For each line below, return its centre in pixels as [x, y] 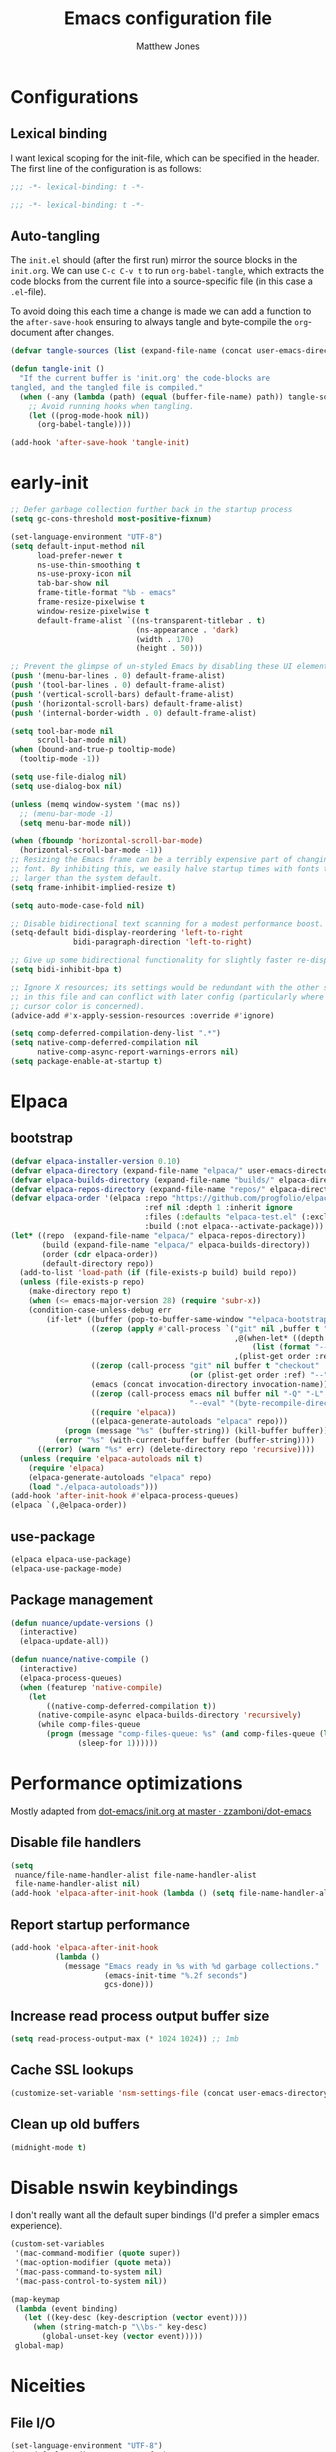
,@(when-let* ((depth [279, 1338]
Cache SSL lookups [72, 2070]
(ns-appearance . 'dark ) [187, 630]
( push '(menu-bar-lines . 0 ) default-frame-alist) [118, 676]
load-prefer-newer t [79, 555]
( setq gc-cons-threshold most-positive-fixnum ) [111, 519]
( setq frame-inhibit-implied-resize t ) [93, 887]
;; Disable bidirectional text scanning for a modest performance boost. [167, 923]
